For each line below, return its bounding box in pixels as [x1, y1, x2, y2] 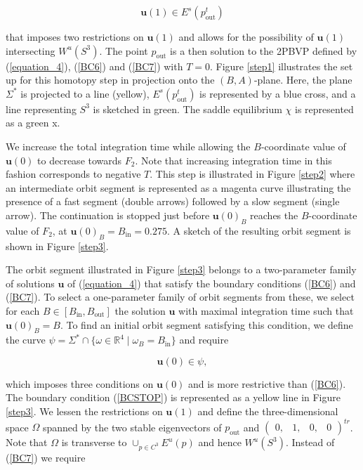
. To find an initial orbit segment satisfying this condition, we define [60, 317, 353, 332]
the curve [6, 332, 46, 347]
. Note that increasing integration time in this [135, 152, 332, 167]
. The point [99, 43, 148, 58]
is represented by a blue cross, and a [199, 86, 356, 100]
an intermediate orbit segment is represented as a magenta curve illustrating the [6, 180, 351, 195]
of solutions [6, 275, 55, 290]
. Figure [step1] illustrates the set [209, 58, 353, 73]
